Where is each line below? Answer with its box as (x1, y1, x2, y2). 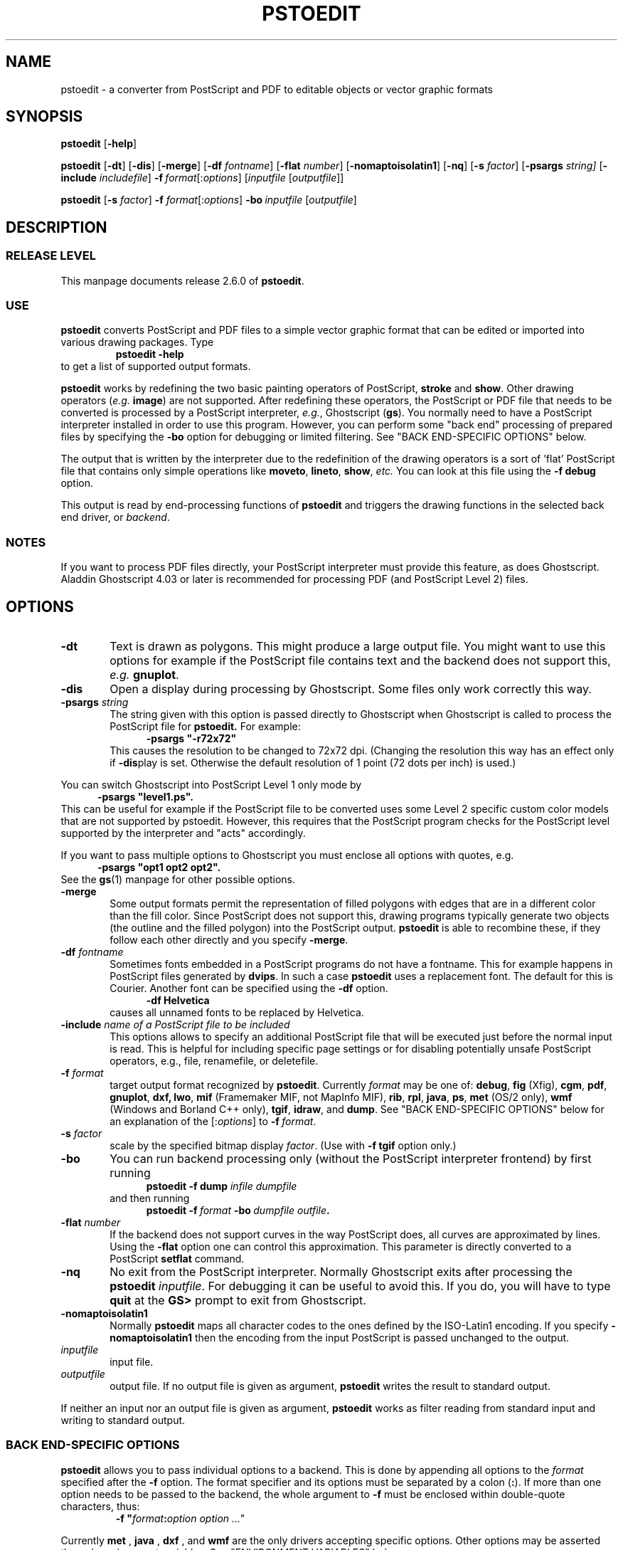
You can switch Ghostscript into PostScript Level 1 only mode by (60, 779, 362, 791)
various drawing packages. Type (60, 336, 214, 349)
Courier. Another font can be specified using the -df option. (110, 982, 388, 994)
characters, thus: (60, 1499, 140, 1512)
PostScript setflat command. (110, 1253, 245, 1265)
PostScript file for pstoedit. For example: (110, 720, 301, 732)
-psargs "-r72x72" (146, 732, 237, 744)
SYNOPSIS (6, 107, 83, 126)
